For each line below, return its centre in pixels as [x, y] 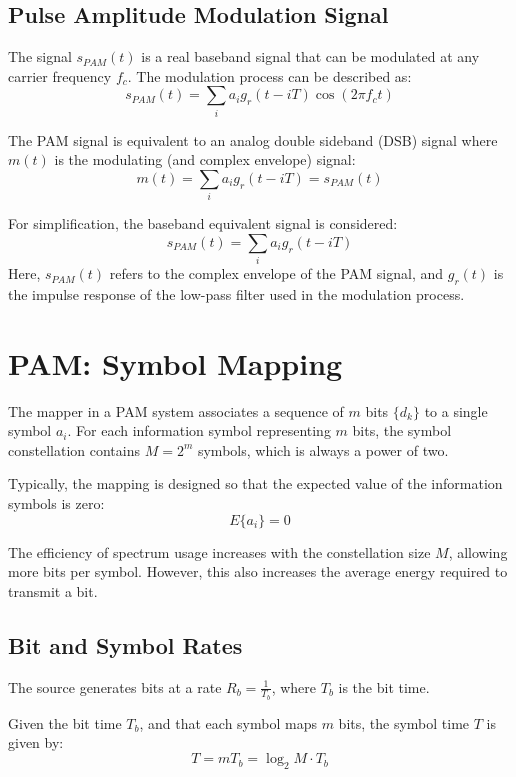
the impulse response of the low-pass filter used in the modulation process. [236, 293]
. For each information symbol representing [199, 430]
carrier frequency [60, 75]
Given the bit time [65, 722]
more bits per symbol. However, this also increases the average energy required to [258, 571]
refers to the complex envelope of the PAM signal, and [276, 273]
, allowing [478, 551]
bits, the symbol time [404, 722]
